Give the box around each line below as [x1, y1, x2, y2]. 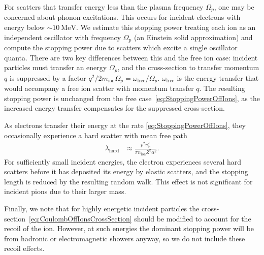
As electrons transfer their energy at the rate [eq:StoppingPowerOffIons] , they [4, 119, 246, 130]
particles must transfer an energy [4, 62, 107, 73]
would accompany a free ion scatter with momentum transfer [4, 83, 194, 93]
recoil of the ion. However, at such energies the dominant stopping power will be [4, 223, 254, 234]
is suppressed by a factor [9, 72, 86, 83]
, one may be [214, 2, 254, 12]
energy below [4, 22, 45, 33]
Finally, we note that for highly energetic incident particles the [4, 203, 200, 213]
